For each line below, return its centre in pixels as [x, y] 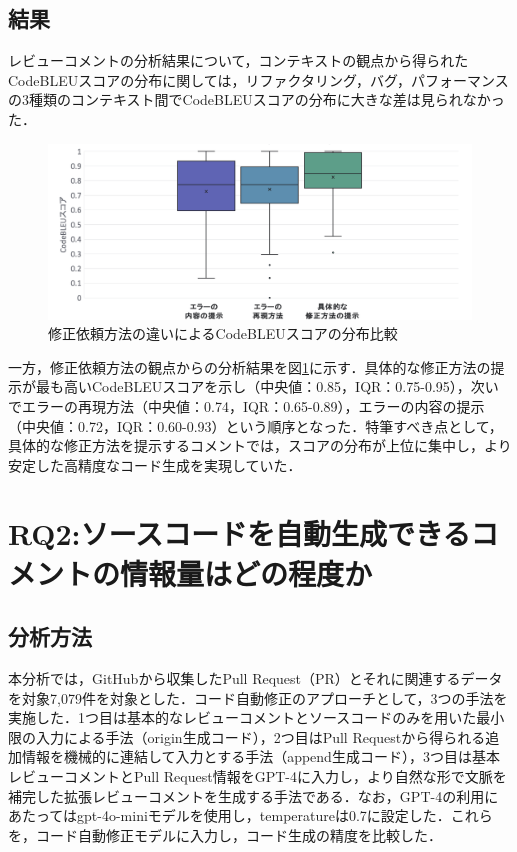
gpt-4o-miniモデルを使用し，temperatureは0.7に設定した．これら [285, 815]
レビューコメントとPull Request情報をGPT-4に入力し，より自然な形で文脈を [257, 776]
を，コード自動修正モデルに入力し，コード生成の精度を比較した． [225, 834]
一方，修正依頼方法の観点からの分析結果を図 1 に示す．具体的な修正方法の [249, 366]
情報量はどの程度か [246, 572]
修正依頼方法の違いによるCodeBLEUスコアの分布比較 [223, 333]
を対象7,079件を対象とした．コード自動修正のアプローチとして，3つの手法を [258, 697]
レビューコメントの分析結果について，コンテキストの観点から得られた [238, 60]
